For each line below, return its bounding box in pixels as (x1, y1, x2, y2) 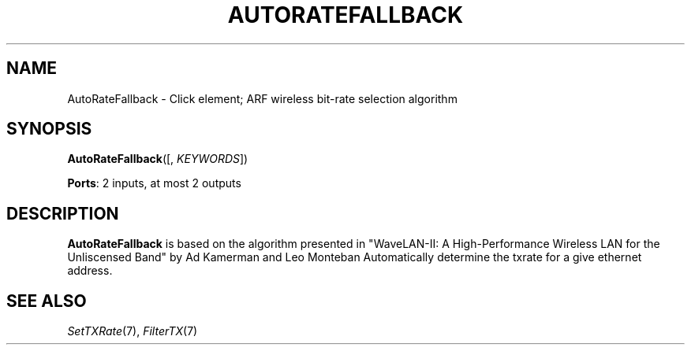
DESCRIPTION (6, 203, 119, 224)
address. (67, 264, 113, 278)
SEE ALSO (6, 290, 87, 311)
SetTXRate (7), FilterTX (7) (67, 324, 198, 338)
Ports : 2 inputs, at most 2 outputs (67, 176, 241, 190)
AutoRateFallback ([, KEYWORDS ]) (67, 152, 248, 166)
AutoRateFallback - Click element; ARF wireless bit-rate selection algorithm (67, 91, 458, 105)
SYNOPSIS (6, 119, 92, 139)
